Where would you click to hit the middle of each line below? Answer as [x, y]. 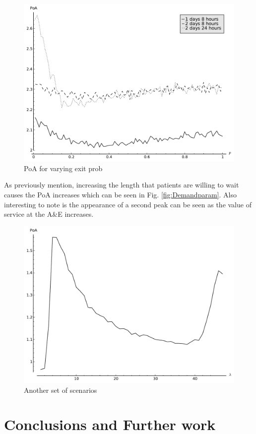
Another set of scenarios [61, 390]
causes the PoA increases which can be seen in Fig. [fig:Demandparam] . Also [120, 194]
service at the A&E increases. [49, 214]
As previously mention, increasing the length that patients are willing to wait [122, 185]
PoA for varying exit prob [63, 168]
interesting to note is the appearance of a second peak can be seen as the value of [128, 204]
